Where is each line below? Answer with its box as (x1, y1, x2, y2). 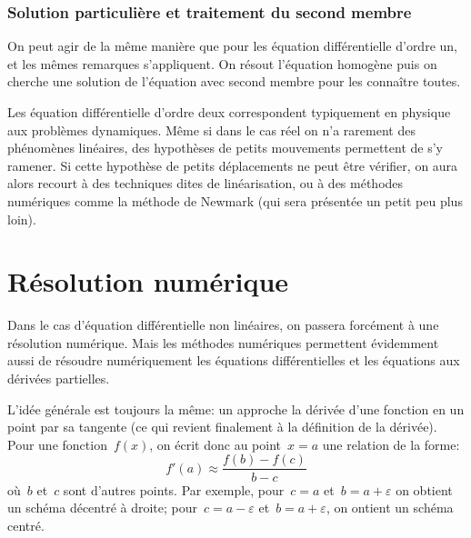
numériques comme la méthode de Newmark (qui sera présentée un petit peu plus (7, 191, 463, 210)
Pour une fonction (7, 434, 107, 453)
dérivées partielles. (7, 369, 110, 388)
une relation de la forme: (322, 434, 460, 453)
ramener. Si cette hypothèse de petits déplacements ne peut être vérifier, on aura (7, 155, 458, 174)
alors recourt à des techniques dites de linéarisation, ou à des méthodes (7, 174, 404, 193)
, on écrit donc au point (149, 434, 282, 453)
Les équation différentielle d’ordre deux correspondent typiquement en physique (7, 103, 451, 121)
